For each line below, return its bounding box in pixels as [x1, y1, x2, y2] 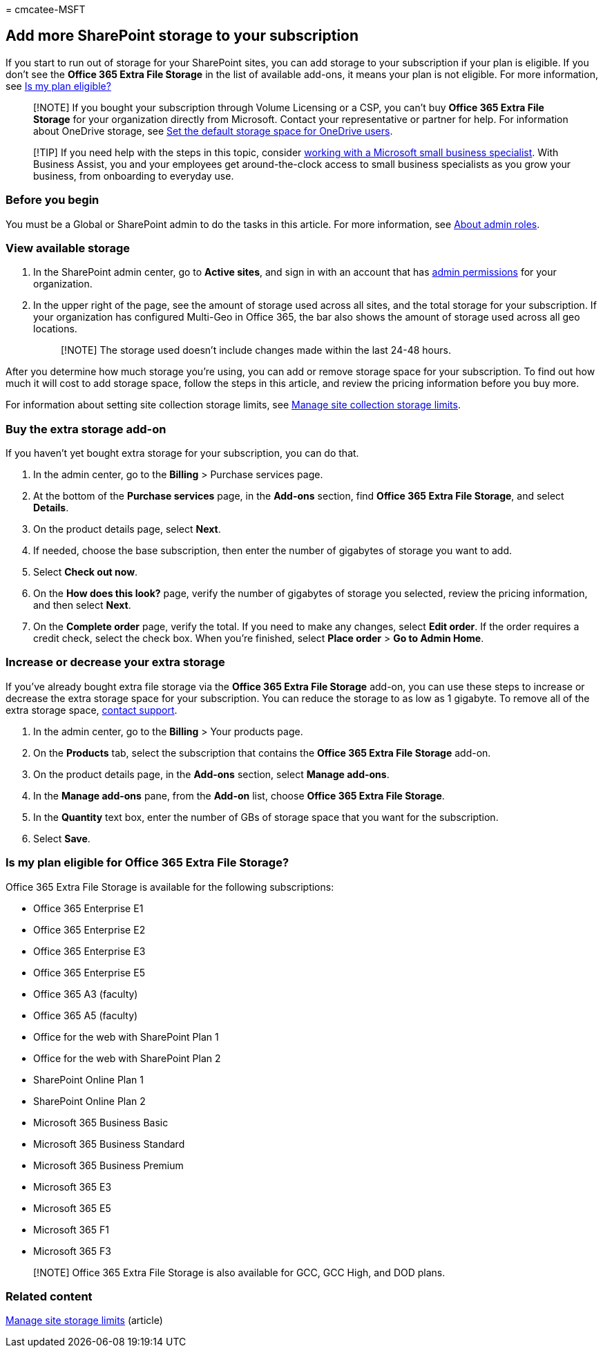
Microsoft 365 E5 [33, 1202, 111, 1214]
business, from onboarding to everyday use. [33, 169, 234, 182]
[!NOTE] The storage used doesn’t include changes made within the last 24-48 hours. [61, 344, 451, 357]
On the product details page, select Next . [33, 523, 221, 536]
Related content [6, 1289, 93, 1303]
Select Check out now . [33, 566, 138, 578]
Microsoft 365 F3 [33, 1245, 111, 1257]
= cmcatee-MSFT [6, 3, 86, 15]
